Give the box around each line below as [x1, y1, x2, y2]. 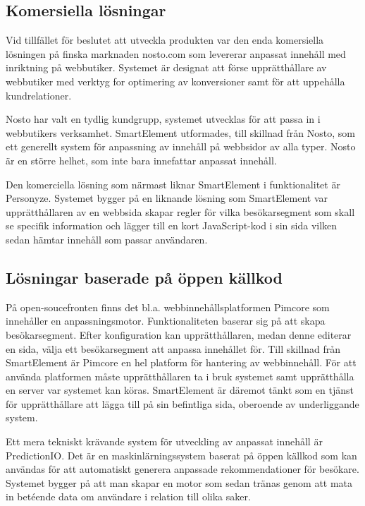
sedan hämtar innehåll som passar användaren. [6, 231, 208, 246]
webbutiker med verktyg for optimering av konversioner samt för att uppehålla [6, 73, 345, 88]
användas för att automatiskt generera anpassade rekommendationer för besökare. [6, 462, 359, 476]
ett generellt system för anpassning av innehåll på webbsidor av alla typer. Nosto [6, 139, 356, 154]
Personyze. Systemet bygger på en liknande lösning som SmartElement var [6, 191, 328, 205]
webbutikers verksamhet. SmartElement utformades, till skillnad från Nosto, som [6, 125, 355, 140]
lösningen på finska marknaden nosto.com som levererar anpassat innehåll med [6, 46, 346, 61]
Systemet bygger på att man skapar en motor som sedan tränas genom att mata [6, 475, 353, 490]
